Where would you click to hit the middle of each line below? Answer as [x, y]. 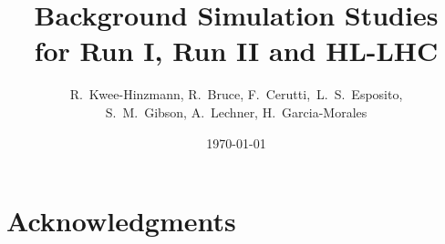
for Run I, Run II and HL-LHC [236, 51]
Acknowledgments [121, 221]
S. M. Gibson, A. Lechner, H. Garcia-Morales [236, 112]
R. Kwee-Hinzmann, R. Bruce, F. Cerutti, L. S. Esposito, [236, 94]
